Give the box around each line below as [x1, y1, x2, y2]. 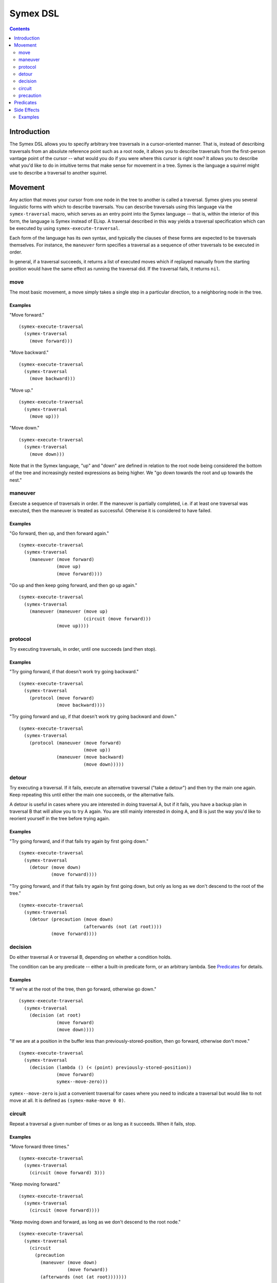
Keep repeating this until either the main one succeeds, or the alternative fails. [9, 792, 174, 798]
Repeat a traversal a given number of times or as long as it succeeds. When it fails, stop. [9, 1121, 196, 1127]
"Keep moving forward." [9, 1181, 61, 1188]
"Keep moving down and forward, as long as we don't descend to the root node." [9, 1219, 181, 1225]
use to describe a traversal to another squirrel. [9, 169, 108, 176]
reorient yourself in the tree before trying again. [9, 815, 110, 822]
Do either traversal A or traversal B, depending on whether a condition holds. [9, 954, 172, 960]
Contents [9, 26, 30, 32]
